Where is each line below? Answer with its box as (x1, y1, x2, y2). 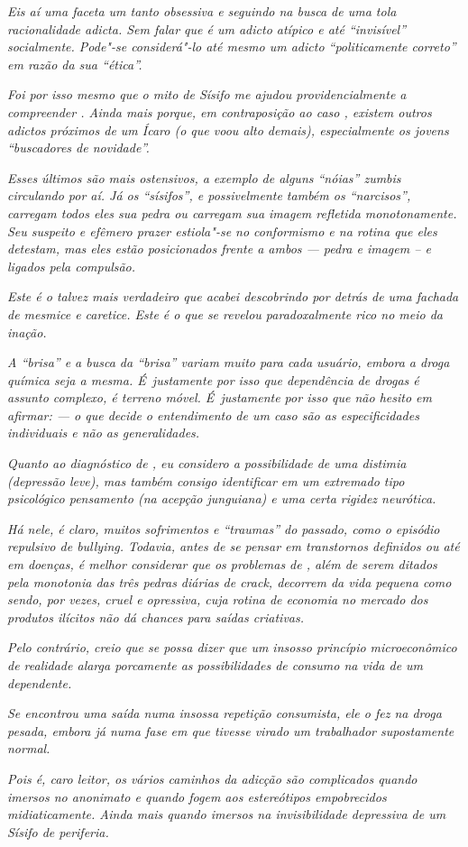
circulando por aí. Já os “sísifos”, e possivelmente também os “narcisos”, (7, 186, 411, 205)
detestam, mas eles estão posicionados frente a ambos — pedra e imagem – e (7, 239, 431, 258)
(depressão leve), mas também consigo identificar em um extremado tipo (7, 471, 405, 490)
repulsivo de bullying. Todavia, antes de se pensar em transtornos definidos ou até (7, 537, 460, 556)
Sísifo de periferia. (7, 822, 109, 841)
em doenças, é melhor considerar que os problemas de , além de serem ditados (7, 555, 437, 574)
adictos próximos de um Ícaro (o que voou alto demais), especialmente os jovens (7, 120, 449, 139)
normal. (7, 739, 50, 758)
